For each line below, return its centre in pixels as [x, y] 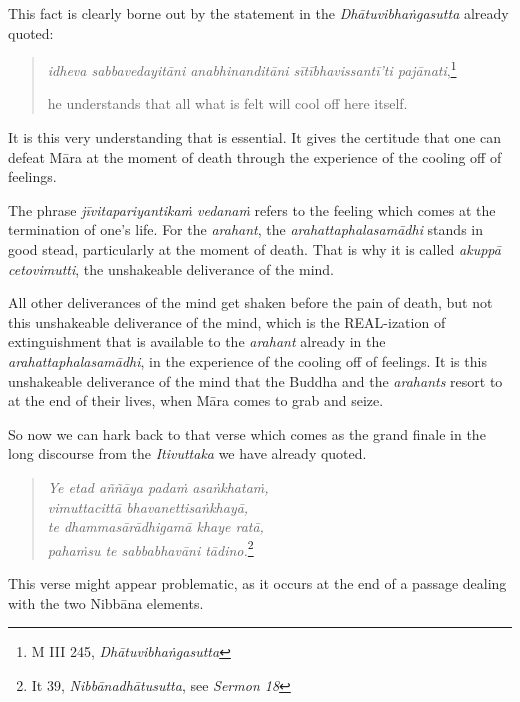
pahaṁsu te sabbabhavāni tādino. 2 [150, 548]
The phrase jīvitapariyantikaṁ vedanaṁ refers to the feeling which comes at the [252, 209]
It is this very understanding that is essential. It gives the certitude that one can [254, 137]
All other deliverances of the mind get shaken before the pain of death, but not [250, 302]
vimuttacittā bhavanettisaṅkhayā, [148, 506]
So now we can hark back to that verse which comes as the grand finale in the [247, 433]
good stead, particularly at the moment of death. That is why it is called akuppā [254, 249]
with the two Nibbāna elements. [106, 602]
